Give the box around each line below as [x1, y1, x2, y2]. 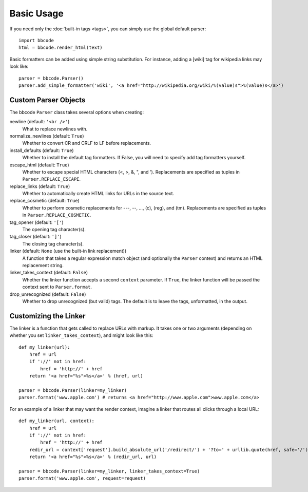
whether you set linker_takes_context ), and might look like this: [9, 332, 153, 338]
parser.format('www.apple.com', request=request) [18, 476, 146, 481]
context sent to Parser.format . [22, 284, 92, 290]
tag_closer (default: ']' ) [9, 234, 62, 240]
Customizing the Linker [9, 311, 86, 320]
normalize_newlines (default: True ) [9, 133, 84, 139]
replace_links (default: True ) [9, 183, 70, 190]
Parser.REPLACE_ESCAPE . [22, 176, 81, 182]
